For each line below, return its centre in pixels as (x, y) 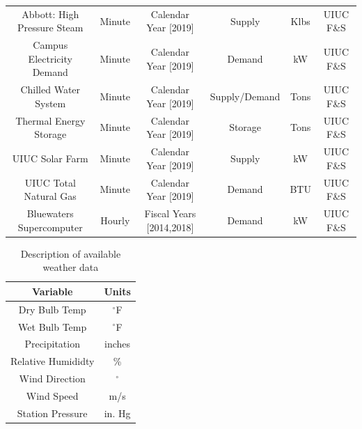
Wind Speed (52, 395)
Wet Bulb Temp (53, 326)
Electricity (50, 58)
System (50, 103)
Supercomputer (50, 227)
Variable (53, 291)
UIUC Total (50, 182)
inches (118, 344)
